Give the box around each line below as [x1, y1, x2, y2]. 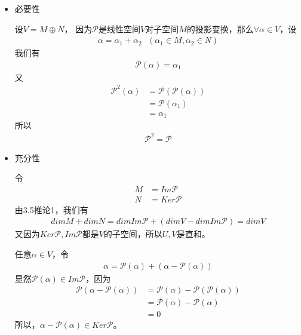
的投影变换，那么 [186, 22, 254, 35]
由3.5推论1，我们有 [14, 203, 88, 216]
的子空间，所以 [103, 228, 162, 240]
